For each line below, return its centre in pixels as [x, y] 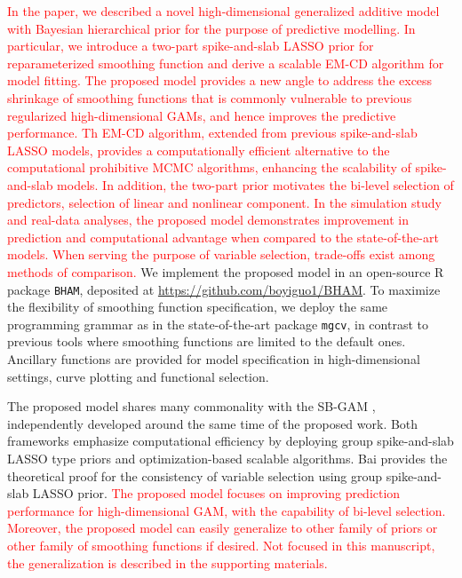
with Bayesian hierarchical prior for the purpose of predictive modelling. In [211, 28]
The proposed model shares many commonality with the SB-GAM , [191, 406]
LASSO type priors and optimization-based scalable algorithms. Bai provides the [227, 458]
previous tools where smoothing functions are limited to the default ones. [207, 341]
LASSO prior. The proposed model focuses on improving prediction [216, 493]
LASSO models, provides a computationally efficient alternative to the [199, 150]
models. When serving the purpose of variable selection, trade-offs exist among [221, 254]
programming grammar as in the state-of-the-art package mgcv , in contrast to [218, 324]
